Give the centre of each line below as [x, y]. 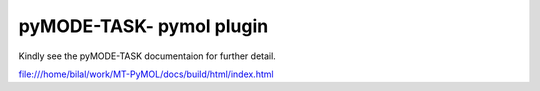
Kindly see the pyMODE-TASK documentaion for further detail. [147, 56]
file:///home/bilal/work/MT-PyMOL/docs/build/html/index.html [146, 74]
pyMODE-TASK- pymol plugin [143, 26]
